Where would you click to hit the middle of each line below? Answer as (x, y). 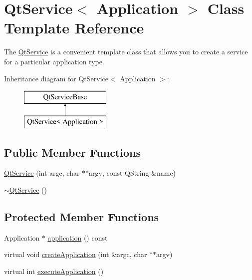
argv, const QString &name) (132, 173)
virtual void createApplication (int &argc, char (76, 254)
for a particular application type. (54, 61)
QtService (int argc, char (42, 173)
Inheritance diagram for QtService (56, 78)
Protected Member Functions (82, 217)
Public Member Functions (72, 152)
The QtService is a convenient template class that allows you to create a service (126, 52)
